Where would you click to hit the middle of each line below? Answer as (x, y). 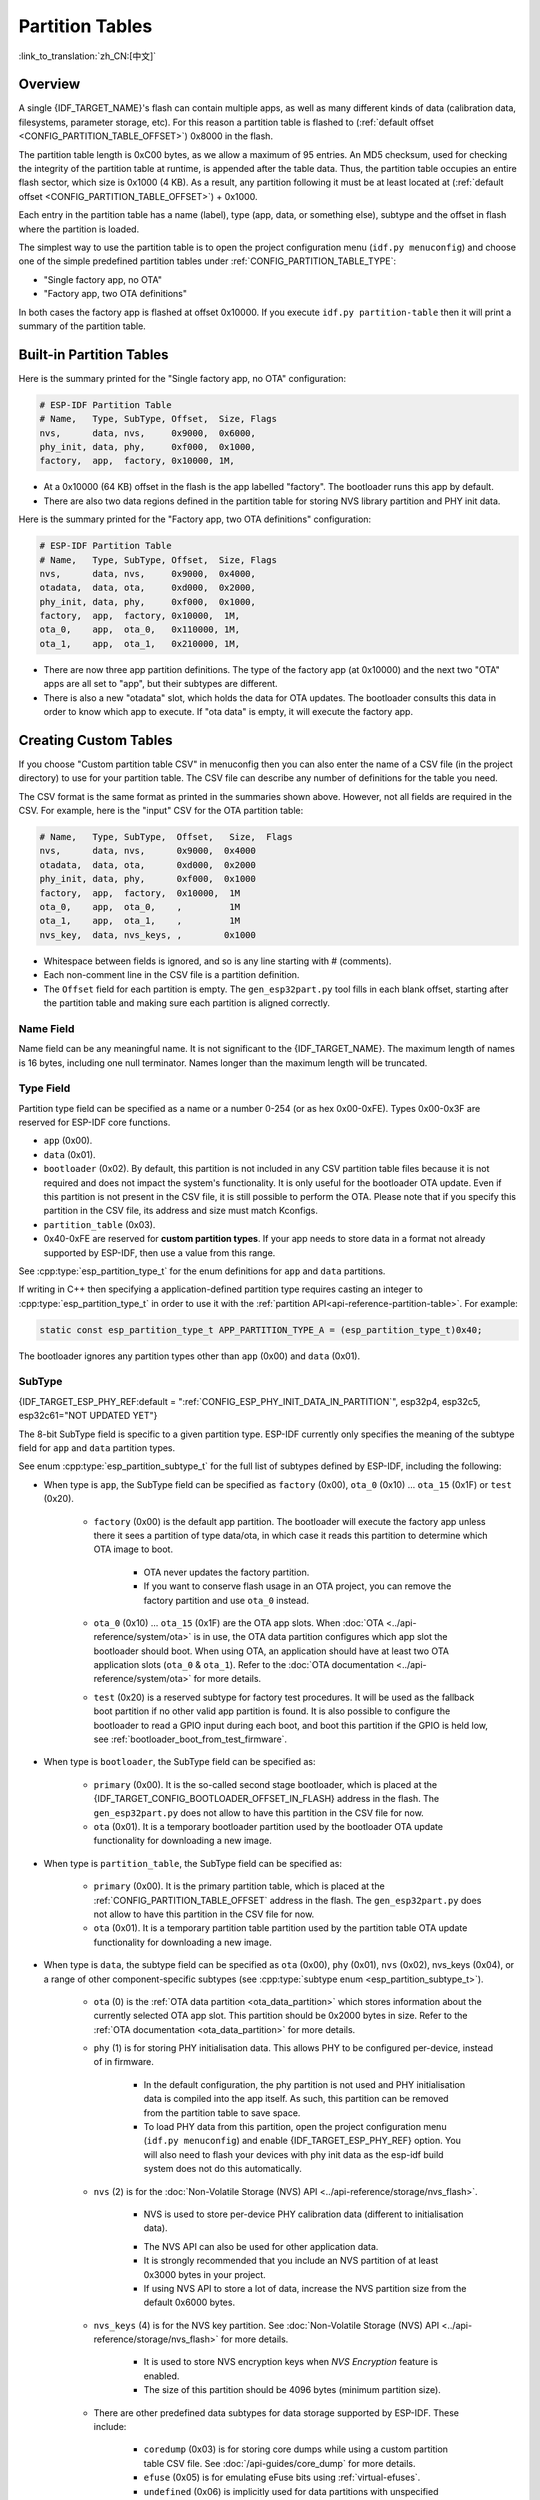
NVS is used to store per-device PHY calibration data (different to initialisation (303, 2214)
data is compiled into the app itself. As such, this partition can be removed (296, 2099)
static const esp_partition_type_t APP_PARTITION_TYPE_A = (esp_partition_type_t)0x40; (261, 1329)
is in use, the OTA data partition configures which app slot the (320, 1637)
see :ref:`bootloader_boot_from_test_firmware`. (190, 1739)
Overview (49, 84)
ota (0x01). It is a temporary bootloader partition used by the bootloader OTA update (268, 1826)
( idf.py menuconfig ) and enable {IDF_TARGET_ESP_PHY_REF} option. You (302, 2141)
